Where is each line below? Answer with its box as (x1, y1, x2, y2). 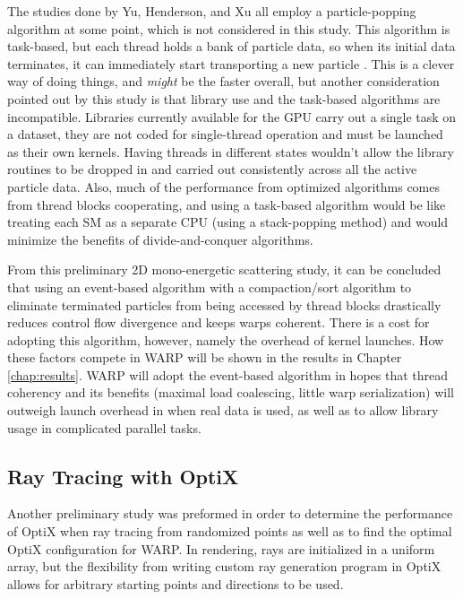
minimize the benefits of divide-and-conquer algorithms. (7, 230, 313, 248)
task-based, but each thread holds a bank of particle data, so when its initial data (7, 37, 456, 56)
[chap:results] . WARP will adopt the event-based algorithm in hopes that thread (7, 365, 449, 384)
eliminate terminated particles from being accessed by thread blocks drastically (7, 295, 442, 314)
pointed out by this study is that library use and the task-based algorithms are (7, 89, 441, 108)
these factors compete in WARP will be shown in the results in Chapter (7, 348, 402, 367)
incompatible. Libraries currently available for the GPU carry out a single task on (7, 107, 457, 126)
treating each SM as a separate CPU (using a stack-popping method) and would (7, 213, 449, 231)
